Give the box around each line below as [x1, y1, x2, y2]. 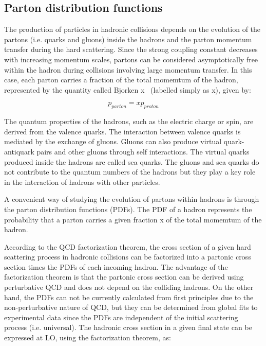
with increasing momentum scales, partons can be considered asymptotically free [4, 54, 258, 64]
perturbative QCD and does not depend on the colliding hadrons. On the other [4, 282, 254, 292]
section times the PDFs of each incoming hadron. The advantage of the [4, 261, 228, 272]
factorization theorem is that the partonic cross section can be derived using [4, 271, 244, 282]
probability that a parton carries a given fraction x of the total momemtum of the [4, 214, 262, 224]
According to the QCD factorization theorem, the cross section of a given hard [4, 241, 251, 252]
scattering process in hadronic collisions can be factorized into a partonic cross [4, 251, 251, 262]
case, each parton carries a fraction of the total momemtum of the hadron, [4, 74, 238, 85]
